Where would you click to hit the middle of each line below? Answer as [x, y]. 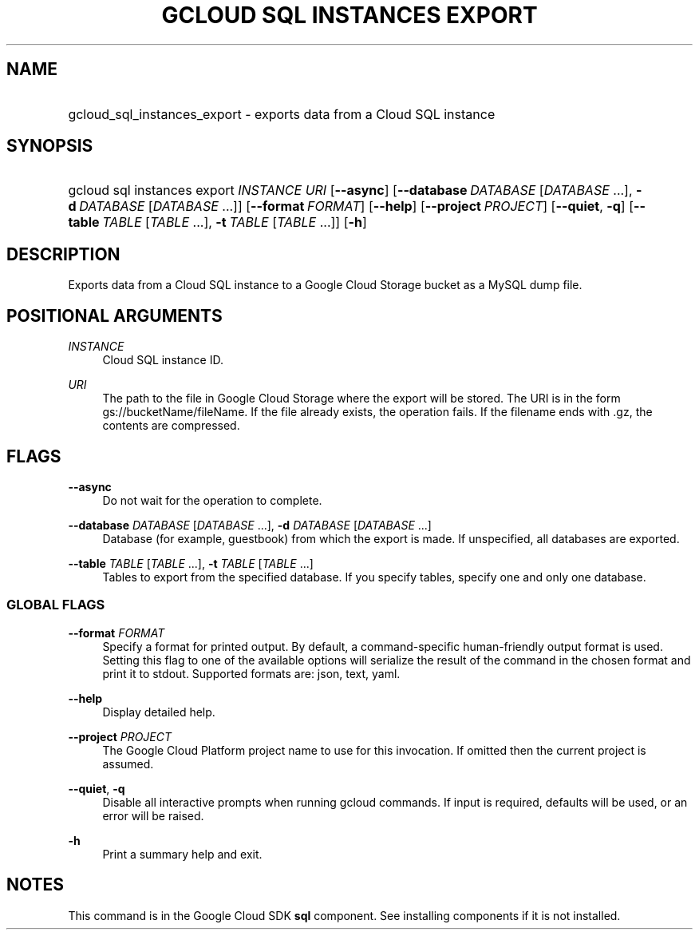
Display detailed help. [159, 712]
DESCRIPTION [63, 254]
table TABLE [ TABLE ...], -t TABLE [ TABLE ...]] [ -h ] [217, 222]
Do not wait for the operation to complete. [212, 500]
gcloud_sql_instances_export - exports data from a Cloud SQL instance [282, 114]
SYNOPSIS [50, 146]
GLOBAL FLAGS [56, 605]
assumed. [128, 763]
